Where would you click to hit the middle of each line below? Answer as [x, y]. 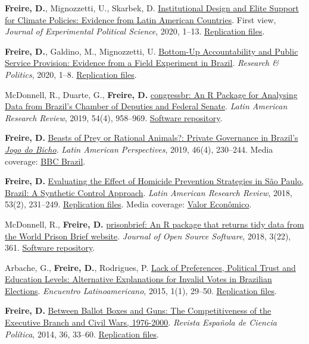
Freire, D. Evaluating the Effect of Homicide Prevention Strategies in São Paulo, [154, 181]
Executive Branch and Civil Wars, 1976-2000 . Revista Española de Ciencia [141, 322]
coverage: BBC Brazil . [45, 161]
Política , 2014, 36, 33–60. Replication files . [82, 334]
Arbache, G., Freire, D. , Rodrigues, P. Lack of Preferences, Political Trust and [150, 267]
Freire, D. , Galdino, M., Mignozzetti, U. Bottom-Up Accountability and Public [152, 51]
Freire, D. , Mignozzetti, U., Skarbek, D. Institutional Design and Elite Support [152, 8]
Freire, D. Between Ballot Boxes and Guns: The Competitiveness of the [138, 310]
